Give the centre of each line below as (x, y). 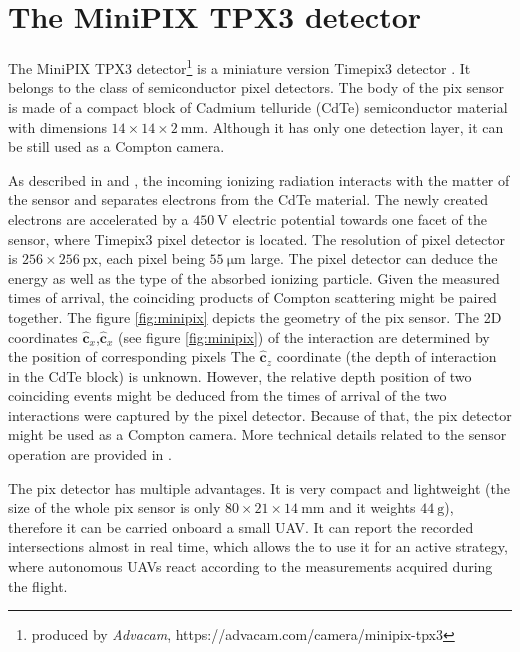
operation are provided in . (90, 454)
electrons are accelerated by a (98, 218)
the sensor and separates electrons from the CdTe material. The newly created (248, 199)
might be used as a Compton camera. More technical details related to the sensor (257, 434)
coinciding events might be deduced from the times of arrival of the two (227, 395)
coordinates (43, 336)
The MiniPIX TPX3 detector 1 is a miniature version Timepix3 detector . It (239, 66)
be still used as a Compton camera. (116, 146)
